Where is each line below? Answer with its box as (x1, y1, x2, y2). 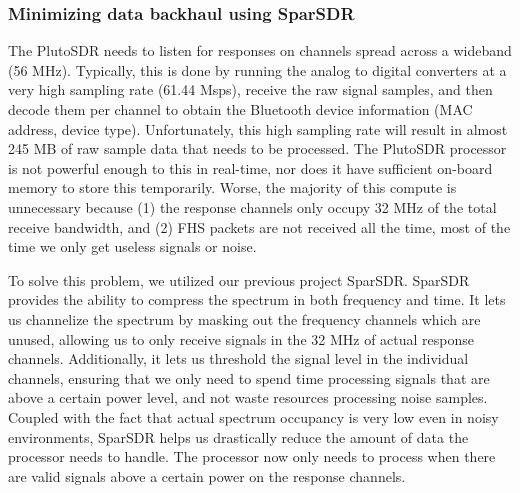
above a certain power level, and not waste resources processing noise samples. (8, 387, 488, 408)
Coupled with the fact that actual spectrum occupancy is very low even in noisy (8, 406, 499, 427)
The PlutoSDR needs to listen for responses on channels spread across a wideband (8, 40, 512, 61)
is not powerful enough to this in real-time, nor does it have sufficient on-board (8, 157, 493, 178)
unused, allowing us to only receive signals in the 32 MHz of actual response (8, 328, 475, 349)
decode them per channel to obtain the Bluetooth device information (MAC (8, 99, 473, 119)
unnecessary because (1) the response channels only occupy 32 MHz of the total (8, 196, 497, 217)
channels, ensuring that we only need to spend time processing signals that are (8, 367, 490, 388)
